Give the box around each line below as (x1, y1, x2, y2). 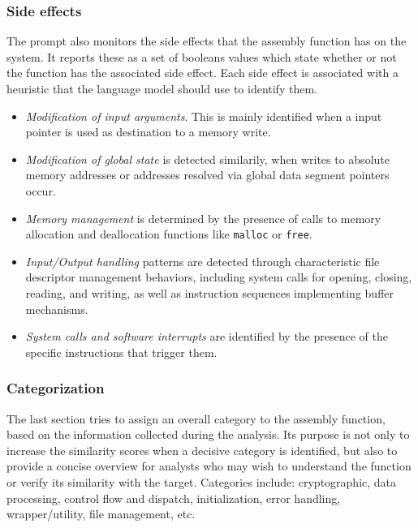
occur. (25, 182, 56, 199)
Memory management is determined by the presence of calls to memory (25, 209, 381, 226)
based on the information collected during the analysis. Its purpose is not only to (6, 426, 410, 443)
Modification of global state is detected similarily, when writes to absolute (25, 150, 390, 167)
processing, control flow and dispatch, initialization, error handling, (6, 489, 341, 506)
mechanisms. (25, 300, 88, 317)
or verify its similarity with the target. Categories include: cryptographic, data (6, 473, 397, 490)
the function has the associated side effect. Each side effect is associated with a (6, 64, 399, 81)
